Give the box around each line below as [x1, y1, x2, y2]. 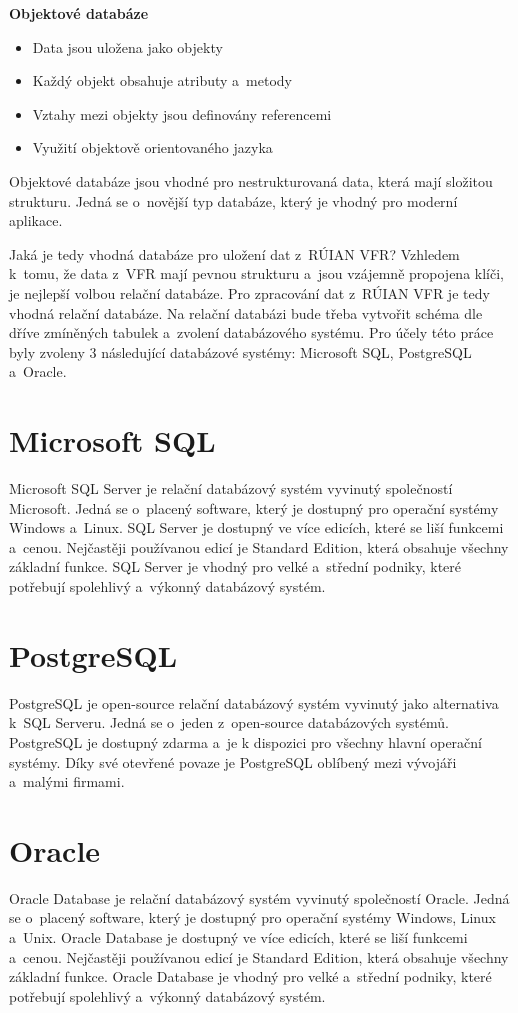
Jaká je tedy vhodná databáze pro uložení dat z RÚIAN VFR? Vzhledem [9, 243, 460, 264]
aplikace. [9, 210, 63, 231]
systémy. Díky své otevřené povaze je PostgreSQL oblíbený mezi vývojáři [9, 751, 457, 772]
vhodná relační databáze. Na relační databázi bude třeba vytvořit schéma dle [9, 302, 483, 323]
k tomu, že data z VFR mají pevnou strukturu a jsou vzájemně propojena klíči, [9, 263, 504, 284]
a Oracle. [9, 361, 67, 382]
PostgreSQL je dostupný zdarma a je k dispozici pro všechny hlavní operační [9, 731, 482, 752]
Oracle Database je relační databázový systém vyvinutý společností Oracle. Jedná [9, 887, 510, 908]
